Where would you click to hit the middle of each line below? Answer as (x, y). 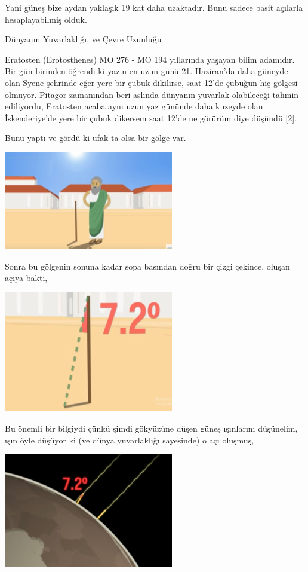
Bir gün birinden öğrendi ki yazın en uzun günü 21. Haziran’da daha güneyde (147, 71)
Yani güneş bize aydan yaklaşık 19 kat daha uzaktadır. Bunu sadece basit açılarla (154, 7)
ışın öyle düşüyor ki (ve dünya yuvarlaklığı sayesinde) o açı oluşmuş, (130, 440)
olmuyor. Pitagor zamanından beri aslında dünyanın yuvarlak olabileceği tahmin (152, 94)
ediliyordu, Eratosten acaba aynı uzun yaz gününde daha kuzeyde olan (134, 106)
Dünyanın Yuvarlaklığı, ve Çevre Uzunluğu (83, 39)
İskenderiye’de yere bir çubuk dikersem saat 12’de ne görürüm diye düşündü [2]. (151, 117)
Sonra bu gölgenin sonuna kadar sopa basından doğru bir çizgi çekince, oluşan (147, 266)
